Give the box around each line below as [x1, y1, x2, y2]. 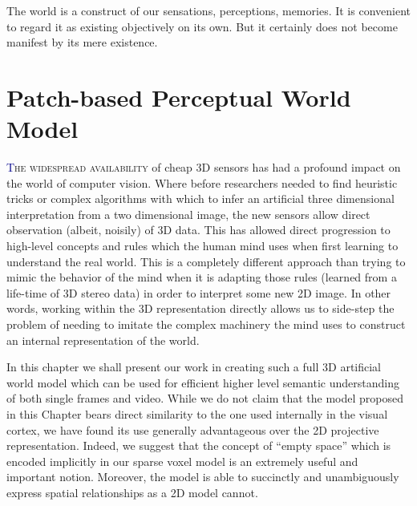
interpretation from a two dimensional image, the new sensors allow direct [6, 205, 370, 222]
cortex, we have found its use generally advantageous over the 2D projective [6, 421, 379, 438]
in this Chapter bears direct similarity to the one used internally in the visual [6, 406, 388, 422]
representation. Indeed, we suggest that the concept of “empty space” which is [6, 437, 391, 454]
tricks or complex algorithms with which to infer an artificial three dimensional [6, 190, 395, 207]
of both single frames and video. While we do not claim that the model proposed [6, 390, 403, 407]
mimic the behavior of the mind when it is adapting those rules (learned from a [6, 269, 397, 285]
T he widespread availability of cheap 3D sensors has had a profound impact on [6, 159, 401, 176]
